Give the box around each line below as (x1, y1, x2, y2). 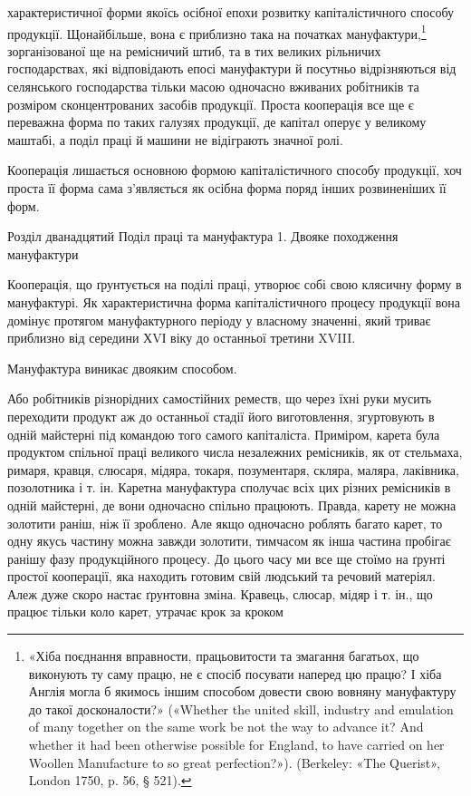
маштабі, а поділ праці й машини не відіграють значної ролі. (7, 130, 343, 149)
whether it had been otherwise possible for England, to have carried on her (28, 735, 445, 754)
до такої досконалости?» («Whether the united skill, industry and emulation (28, 699, 454, 718)
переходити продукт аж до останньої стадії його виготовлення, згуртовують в (7, 406, 435, 425)
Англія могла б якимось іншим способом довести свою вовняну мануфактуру (28, 682, 457, 701)
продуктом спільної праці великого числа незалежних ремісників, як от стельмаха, (7, 442, 463, 461)
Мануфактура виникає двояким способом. (7, 358, 237, 377)
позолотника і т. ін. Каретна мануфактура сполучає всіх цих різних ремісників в (7, 478, 451, 497)
